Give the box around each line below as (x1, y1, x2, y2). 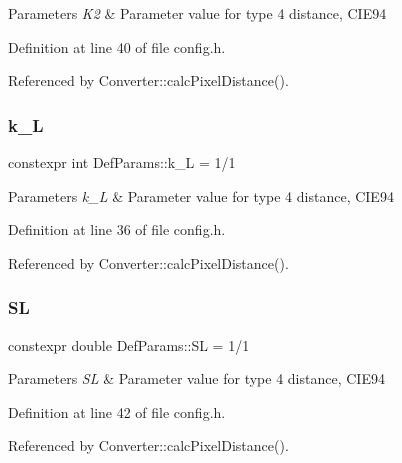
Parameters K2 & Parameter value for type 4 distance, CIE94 (8, 3, 387, 23)
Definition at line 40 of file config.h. (8, 36, 226, 57)
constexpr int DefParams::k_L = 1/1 (8, 152, 236, 172)
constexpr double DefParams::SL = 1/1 (8, 334, 250, 355)
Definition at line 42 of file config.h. (8, 401, 226, 422)
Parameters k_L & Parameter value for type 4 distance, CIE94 (8, 185, 394, 206)
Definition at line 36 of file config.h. (8, 219, 226, 240)
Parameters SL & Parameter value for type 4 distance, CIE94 (8, 368, 385, 389)
